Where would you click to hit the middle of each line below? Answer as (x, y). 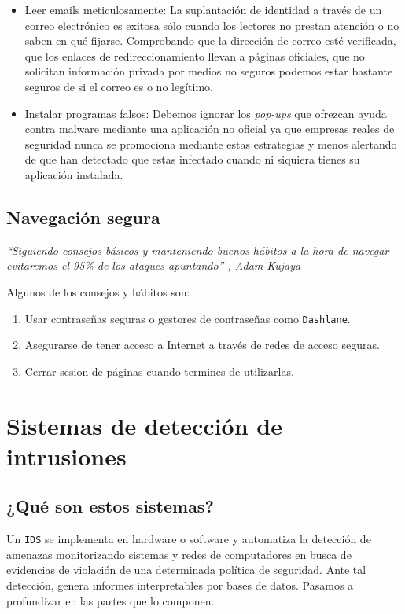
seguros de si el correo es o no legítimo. (119, 86)
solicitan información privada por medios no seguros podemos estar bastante (209, 71)
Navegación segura (83, 217)
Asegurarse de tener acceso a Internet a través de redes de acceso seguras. (202, 345)
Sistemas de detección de (144, 425)
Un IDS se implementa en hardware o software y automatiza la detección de (189, 539)
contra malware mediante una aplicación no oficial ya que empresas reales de (210, 129)
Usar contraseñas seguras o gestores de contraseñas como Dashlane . (188, 318)
